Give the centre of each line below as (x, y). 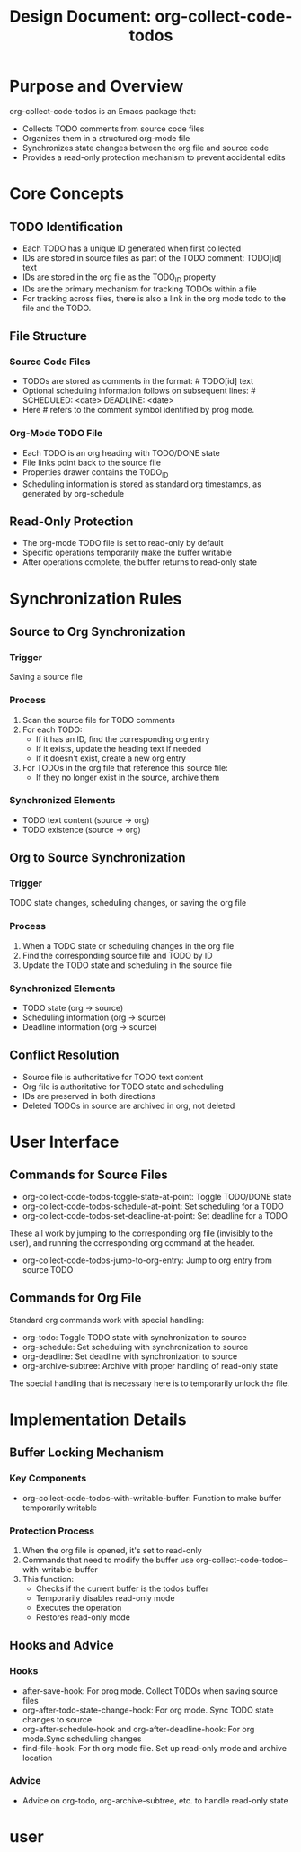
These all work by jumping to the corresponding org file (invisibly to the (142, 1233)
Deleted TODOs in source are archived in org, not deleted (128, 1105)
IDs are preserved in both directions (89, 1096)
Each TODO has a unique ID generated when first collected (132, 248)
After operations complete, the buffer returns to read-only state (140, 562)
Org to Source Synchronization (97, 858)
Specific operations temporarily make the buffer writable (127, 553)
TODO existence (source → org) (81, 829)
